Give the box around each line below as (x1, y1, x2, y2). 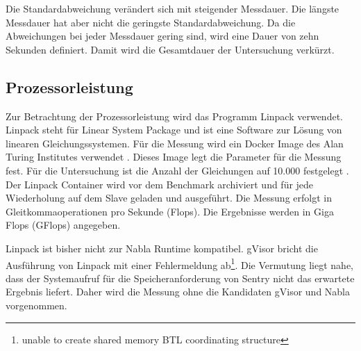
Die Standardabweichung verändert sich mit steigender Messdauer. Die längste (6, 1, 339, 15)
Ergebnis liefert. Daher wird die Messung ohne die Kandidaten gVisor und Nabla (6, 284, 351, 299)
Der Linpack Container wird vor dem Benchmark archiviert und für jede (6, 177, 314, 191)
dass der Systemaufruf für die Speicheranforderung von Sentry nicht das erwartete (6, 270, 355, 285)
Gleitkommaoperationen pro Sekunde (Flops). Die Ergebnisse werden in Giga (6, 204, 334, 218)
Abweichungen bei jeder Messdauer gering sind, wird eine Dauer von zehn (6, 28, 319, 43)
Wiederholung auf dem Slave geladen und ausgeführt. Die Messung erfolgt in (6, 190, 332, 205)
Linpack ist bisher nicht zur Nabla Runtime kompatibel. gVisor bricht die (6, 240, 318, 255)
